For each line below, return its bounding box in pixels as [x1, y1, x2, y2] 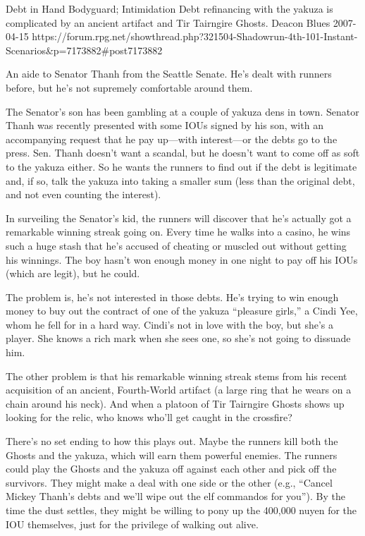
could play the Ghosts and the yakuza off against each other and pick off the [6, 461, 337, 476]
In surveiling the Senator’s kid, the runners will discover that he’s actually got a [6, 210, 352, 225]
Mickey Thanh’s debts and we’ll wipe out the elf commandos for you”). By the [6, 489, 345, 504]
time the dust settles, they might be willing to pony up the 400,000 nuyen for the [6, 503, 357, 517]
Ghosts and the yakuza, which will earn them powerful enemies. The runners [6, 447, 338, 462]
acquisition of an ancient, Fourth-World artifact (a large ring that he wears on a [6, 382, 352, 397]
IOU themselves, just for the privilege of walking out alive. [6, 516, 259, 531]
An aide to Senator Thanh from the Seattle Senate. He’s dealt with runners [6, 66, 332, 81]
